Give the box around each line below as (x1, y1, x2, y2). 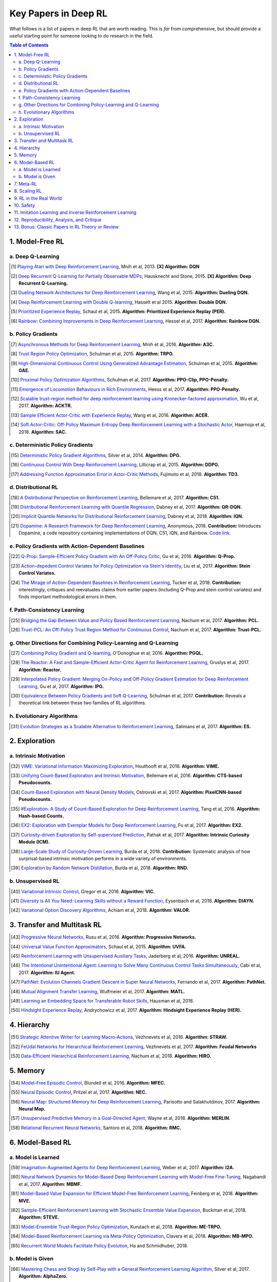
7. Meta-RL (14, 181, 37, 187)
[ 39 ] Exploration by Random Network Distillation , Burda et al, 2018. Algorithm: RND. (11, 865, 188, 871)
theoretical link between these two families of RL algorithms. (18, 700, 146, 706)
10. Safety (14, 202, 35, 208)
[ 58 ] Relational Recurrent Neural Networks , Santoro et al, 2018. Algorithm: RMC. (11, 1125, 182, 1131)
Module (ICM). (18, 839, 50, 845)
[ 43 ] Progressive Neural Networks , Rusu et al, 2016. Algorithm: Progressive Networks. (11, 934, 196, 940)
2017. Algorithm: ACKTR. (18, 403, 72, 409)
